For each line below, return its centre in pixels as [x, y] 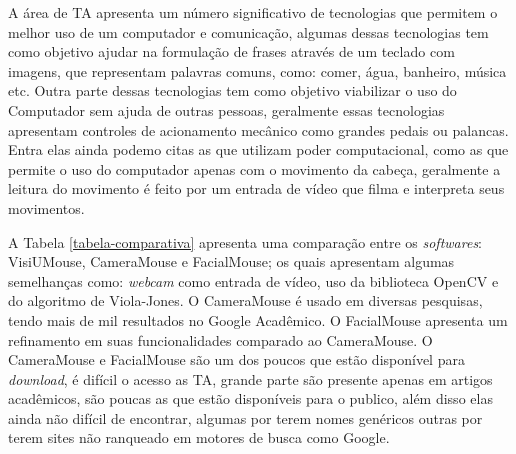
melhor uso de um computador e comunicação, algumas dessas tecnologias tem [248, 31]
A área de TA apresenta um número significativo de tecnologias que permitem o [253, 12]
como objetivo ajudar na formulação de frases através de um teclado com [231, 51]
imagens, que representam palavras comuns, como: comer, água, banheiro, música [257, 70]
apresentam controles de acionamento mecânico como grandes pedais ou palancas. [258, 129]
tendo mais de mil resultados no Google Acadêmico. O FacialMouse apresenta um [258, 319]
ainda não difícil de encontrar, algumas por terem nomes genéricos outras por [245, 417]
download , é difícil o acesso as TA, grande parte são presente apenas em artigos [250, 378]
